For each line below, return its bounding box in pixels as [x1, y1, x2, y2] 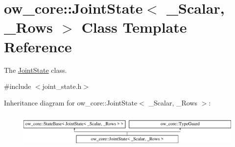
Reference [4, 36, 72, 56]
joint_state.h [42, 81, 82, 91]
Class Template [81, 17, 187, 37]
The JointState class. [4, 64, 67, 75]
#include [4, 81, 31, 91]
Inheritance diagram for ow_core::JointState [4, 97, 138, 107]
